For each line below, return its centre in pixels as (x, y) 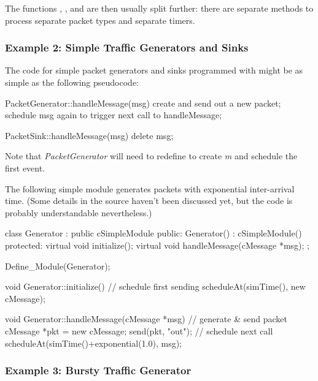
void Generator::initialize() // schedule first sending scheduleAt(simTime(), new (155, 286)
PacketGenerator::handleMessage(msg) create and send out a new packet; (143, 103)
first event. (25, 168)
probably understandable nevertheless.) (79, 212)
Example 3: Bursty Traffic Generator (98, 370)
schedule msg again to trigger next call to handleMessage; (114, 115)
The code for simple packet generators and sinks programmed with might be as (154, 70)
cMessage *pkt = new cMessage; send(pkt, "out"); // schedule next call (139, 330)
